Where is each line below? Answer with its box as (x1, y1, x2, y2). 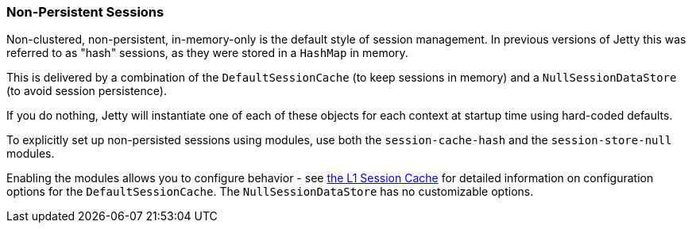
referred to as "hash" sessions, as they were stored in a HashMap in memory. (6, 46, 408, 60)
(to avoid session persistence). (6, 84, 167, 98)
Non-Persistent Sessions (6, 4, 164, 20)
